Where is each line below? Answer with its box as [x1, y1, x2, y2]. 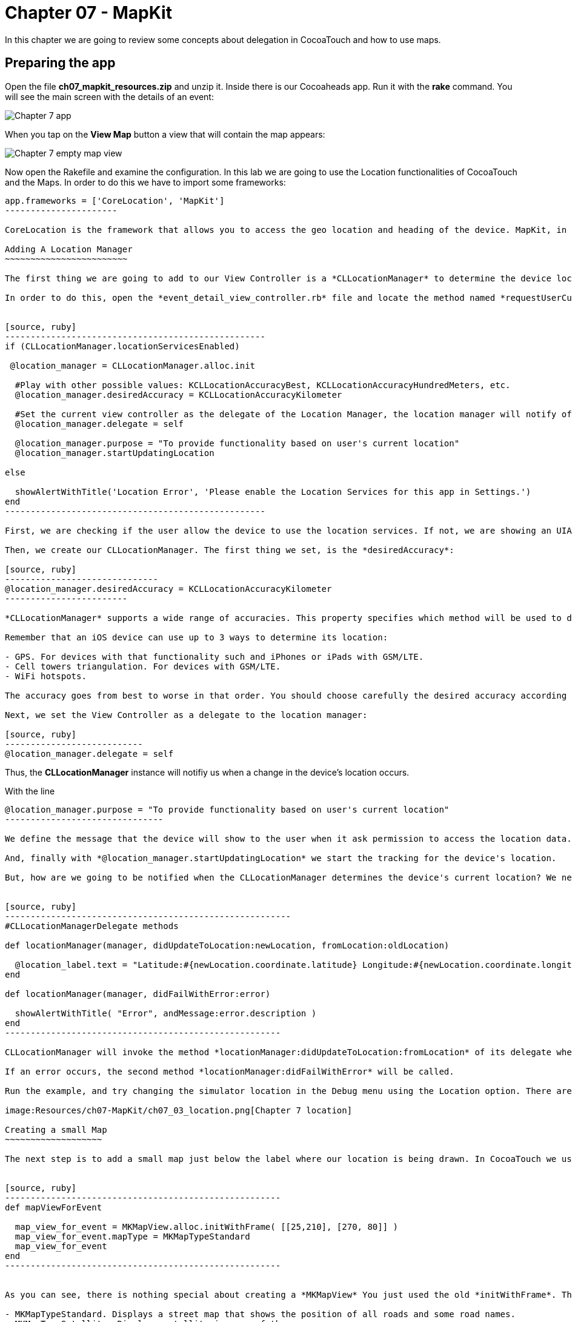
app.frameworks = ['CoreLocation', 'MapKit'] [5, 195, 225, 206]
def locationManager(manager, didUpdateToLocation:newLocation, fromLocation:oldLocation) [5, 940, 450, 950]
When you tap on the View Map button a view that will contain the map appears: [5, 129, 325, 139]
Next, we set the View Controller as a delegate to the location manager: [5, 710, 368, 720]
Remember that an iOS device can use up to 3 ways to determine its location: [5, 632, 388, 642]
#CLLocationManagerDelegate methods [5, 921, 179, 931]
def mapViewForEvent [5, 1202, 102, 1212]
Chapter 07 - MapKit [5, 2, 172, 23]
